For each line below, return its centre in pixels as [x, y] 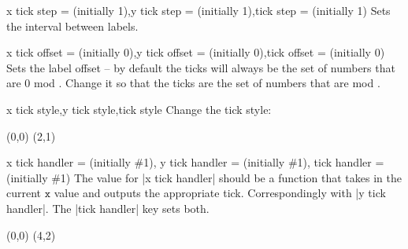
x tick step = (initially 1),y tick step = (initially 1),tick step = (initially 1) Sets [198, 10]
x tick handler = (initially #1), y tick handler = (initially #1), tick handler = [195, 162]
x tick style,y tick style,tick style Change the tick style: [139, 109]
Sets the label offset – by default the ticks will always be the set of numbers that [201, 67]
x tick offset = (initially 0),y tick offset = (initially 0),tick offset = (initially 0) [196, 52]
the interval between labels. [72, 26]
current [24, 193]
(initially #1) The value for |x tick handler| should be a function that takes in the [204, 177]
